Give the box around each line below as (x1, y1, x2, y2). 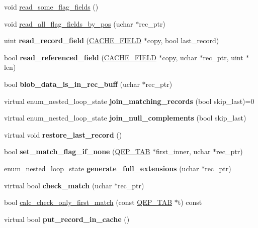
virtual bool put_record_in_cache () (4, 213, 130, 224)
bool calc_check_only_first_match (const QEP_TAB (4, 197, 173, 207)
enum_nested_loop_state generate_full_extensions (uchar (4, 163, 199, 173)
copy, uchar (162, 52, 197, 62)
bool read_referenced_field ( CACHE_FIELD (4, 52, 156, 62)
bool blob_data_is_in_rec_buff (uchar (4, 78, 140, 89)
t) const (178, 197, 202, 207)
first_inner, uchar (156, 146, 211, 157)
